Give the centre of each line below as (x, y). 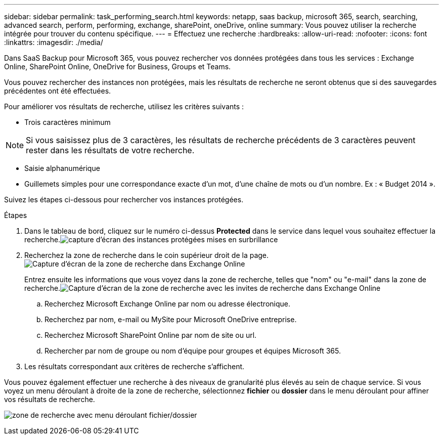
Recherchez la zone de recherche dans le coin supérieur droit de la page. (147, 255)
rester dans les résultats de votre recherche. (110, 150)
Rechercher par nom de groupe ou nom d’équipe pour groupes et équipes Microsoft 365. (193, 351)
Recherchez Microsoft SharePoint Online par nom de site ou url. (151, 335)
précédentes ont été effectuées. (58, 91)
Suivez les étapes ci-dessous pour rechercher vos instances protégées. (124, 200)
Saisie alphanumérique (62, 168)
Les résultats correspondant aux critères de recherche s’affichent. (135, 366)
